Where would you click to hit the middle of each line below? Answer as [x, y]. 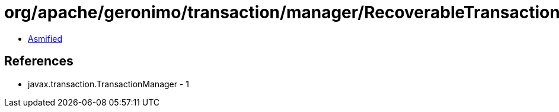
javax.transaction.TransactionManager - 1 [109, 84]
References [39, 61]
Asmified [45, 38]
